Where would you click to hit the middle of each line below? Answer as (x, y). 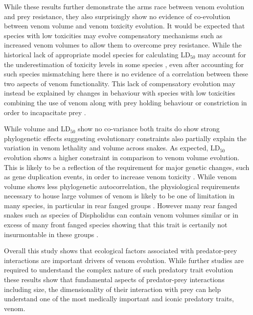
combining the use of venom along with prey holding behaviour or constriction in (126, 102)
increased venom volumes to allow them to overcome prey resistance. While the (123, 45)
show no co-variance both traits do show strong (149, 129)
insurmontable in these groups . (51, 234)
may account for (222, 54)
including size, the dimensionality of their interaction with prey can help (113, 289)
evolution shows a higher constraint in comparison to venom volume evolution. (122, 157)
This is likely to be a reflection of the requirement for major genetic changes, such (127, 167)
